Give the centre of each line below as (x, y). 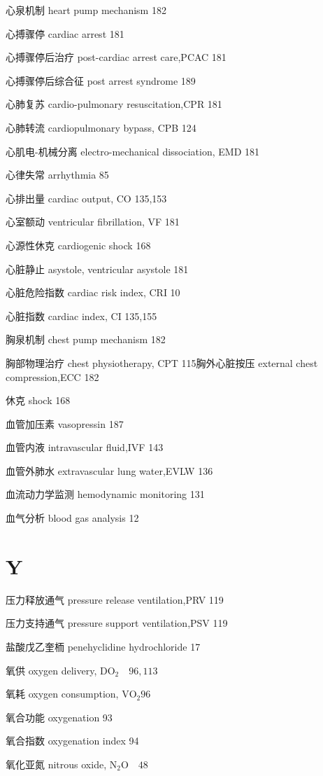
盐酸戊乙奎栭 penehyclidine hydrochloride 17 (103, 646)
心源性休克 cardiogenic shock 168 (78, 245)
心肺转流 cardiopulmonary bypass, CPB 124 (101, 127)
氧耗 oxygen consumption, (62, 694)
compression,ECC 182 (52, 376)
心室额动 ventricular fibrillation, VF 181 (93, 222)
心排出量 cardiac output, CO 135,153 (86, 198)
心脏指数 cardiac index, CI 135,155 (81, 316)
